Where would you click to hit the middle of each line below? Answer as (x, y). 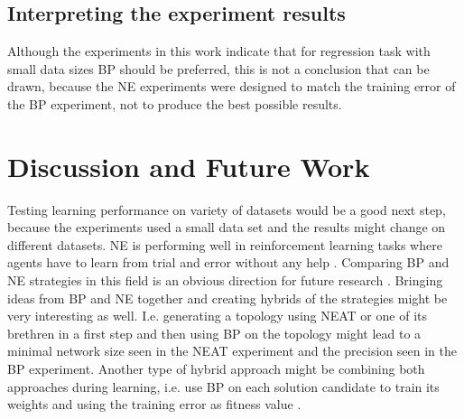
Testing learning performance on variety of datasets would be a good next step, (227, 209)
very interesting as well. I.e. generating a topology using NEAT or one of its (217, 316)
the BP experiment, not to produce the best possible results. (175, 103)
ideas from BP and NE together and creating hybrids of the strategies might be (227, 298)
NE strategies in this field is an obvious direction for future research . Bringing (225, 280)
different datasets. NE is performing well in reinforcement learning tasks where (225, 244)
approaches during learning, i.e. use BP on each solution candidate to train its (223, 386)
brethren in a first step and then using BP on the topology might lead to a (214, 333)
